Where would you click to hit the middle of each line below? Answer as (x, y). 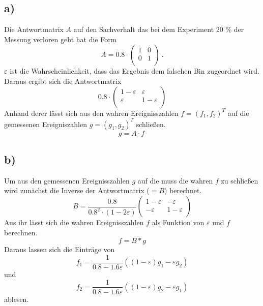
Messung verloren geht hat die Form (61, 39)
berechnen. (21, 232)
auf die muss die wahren (175, 180)
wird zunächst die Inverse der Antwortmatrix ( (77, 190)
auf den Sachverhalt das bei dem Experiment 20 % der (159, 29)
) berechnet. (183, 190)
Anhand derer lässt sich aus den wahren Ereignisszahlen (91, 113)
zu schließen (240, 180)
